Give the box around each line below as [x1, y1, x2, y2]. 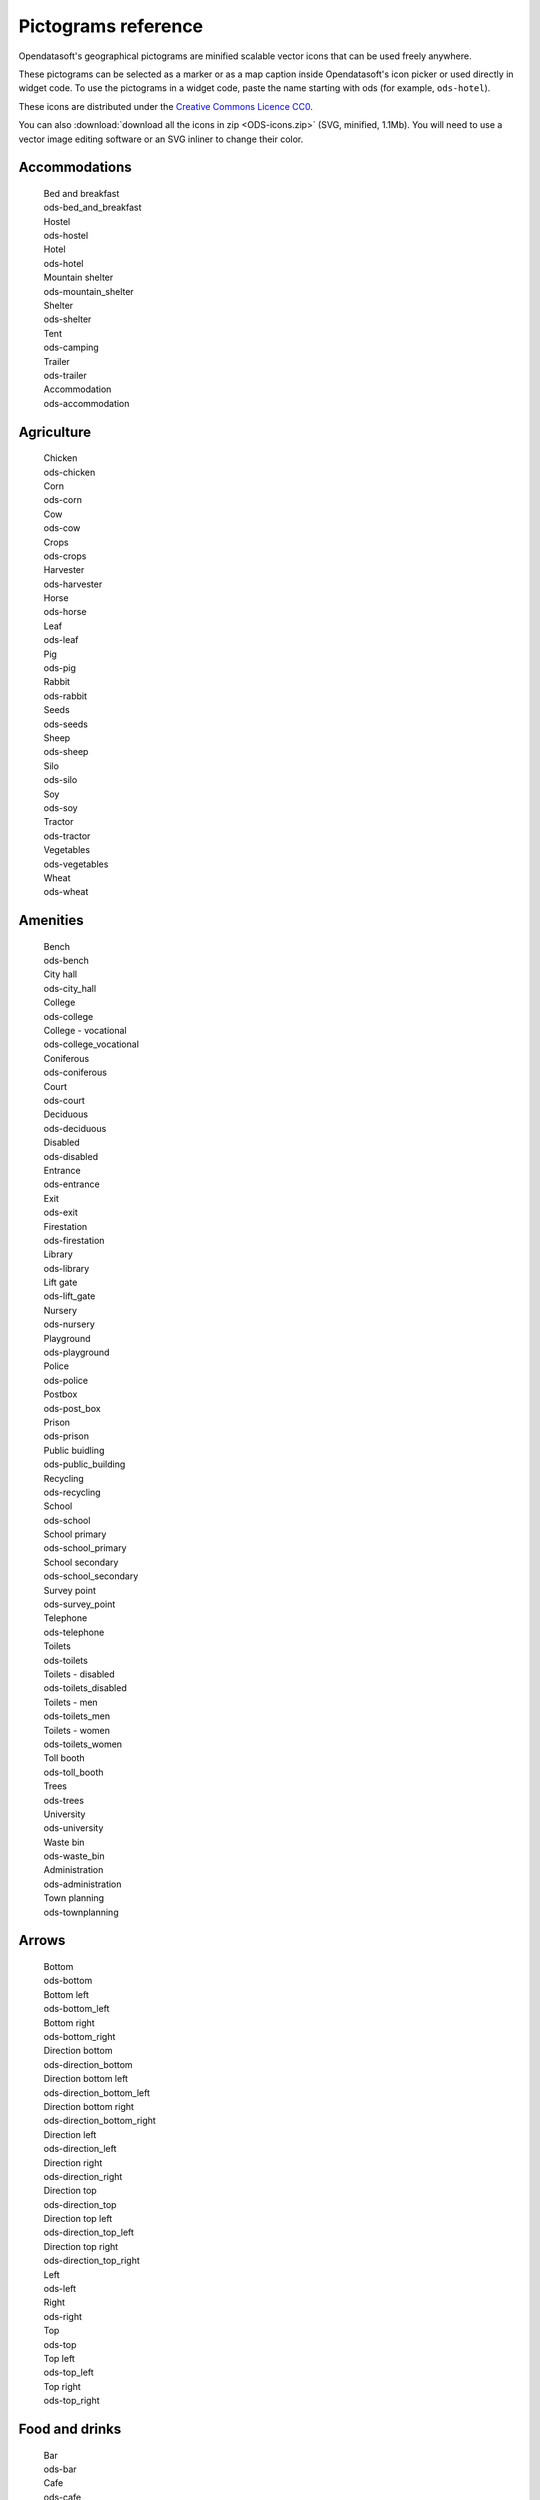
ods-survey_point [43, 1598, 116, 1610]
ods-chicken [43, 466, 96, 478]
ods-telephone [43, 1626, 105, 1638]
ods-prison [43, 1430, 90, 1442]
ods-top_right [43, 2395, 100, 2407]
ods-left [43, 2283, 77, 2295]
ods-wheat [43, 886, 89, 898]
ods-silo [43, 774, 78, 786]
